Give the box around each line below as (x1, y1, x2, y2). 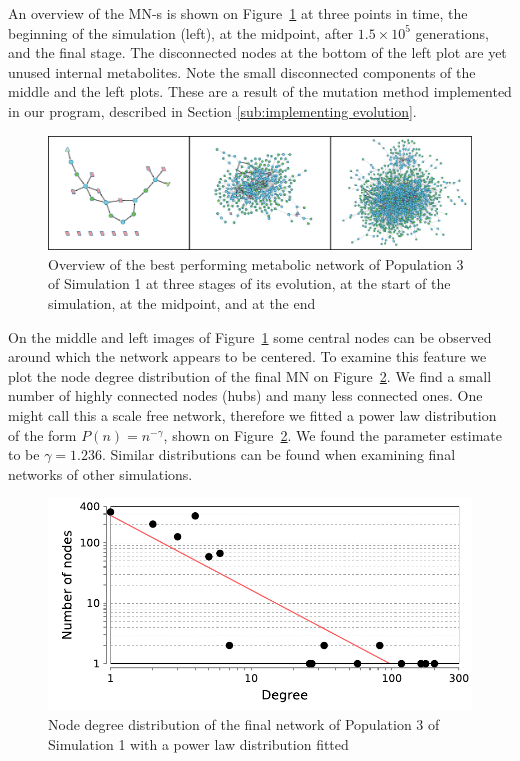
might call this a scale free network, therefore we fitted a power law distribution (8, 405, 497, 425)
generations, (415, 22, 489, 43)
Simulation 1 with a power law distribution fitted (48, 733, 349, 754)
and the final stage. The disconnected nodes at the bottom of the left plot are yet (8, 42, 507, 63)
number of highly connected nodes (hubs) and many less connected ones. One (8, 385, 483, 406)
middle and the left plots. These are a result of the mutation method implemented (8, 81, 512, 102)
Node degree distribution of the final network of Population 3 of (48, 713, 440, 734)
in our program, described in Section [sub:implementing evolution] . (8, 100, 417, 121)
